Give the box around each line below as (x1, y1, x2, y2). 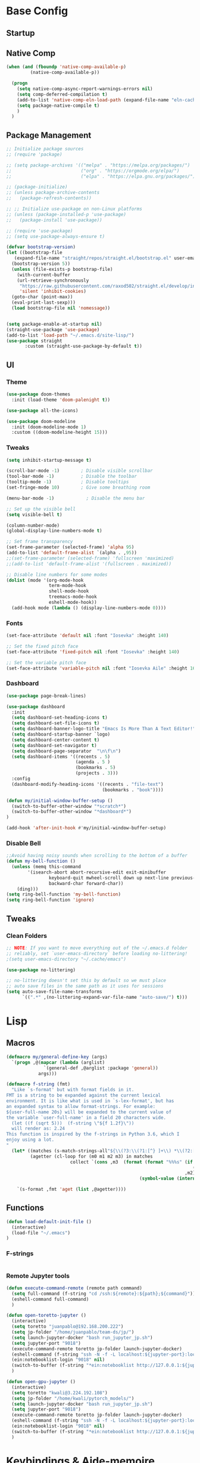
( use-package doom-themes (6, 391, 70, 397)
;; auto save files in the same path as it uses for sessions (6, 983, 164, 989)
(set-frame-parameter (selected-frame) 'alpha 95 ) (6, 544, 135, 550)
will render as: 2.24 (11, 1126, 65, 1132)
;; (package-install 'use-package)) (6, 217, 102, 223)
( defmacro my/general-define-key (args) (6, 1054, 108, 1060)
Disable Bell (6, 839, 41, 847)
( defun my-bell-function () (6, 858, 76, 865)
